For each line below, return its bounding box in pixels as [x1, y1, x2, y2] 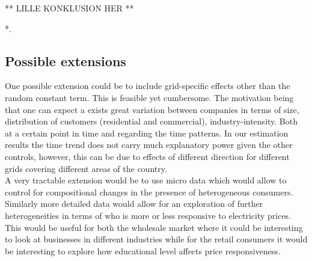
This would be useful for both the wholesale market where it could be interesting [5, 221, 303, 233]
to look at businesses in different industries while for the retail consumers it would [5, 233, 308, 245]
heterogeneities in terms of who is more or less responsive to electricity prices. [5, 209, 292, 221]
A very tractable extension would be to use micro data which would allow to [5, 174, 287, 186]
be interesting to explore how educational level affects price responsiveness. [5, 244, 281, 257]
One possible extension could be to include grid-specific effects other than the [5, 79, 290, 92]
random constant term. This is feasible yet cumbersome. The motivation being [5, 91, 294, 103]
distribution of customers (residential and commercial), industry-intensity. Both [5, 115, 298, 127]
